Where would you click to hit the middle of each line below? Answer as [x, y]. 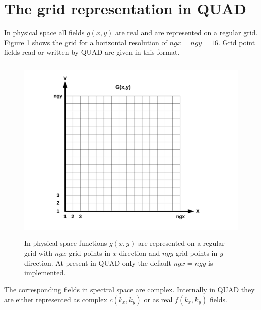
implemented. [45, 272]
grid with [39, 253]
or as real [158, 299]
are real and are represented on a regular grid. [186, 33]
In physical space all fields [44, 33]
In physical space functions [66, 243]
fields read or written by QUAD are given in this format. [92, 52]
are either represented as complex [56, 299]
